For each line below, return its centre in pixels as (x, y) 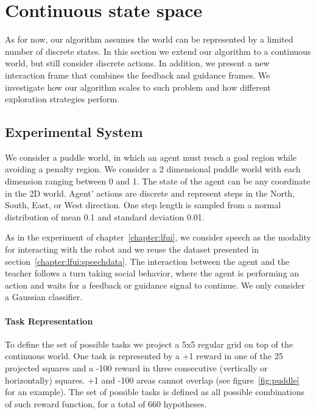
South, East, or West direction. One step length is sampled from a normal (143, 205)
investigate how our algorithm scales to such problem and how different (138, 87)
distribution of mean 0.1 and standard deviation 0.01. (105, 216)
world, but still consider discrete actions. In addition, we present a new (137, 63)
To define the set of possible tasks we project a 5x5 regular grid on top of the (149, 344)
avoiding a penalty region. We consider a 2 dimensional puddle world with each (153, 169)
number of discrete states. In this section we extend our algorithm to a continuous (158, 51)
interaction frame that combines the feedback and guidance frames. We (138, 75)
